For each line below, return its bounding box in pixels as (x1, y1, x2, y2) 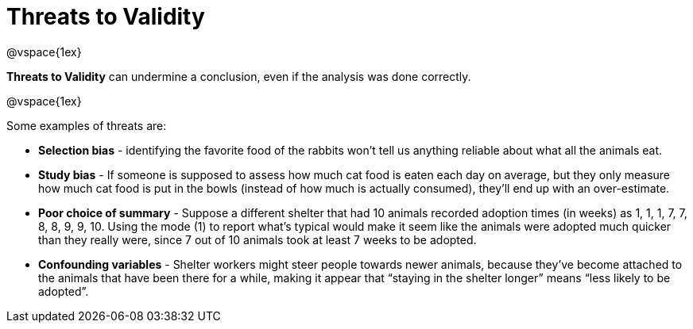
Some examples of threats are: (6, 118, 167, 132)
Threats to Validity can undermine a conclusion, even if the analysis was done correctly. (6, 69, 471, 83)
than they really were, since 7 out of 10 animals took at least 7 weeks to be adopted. (38, 232, 477, 247)
